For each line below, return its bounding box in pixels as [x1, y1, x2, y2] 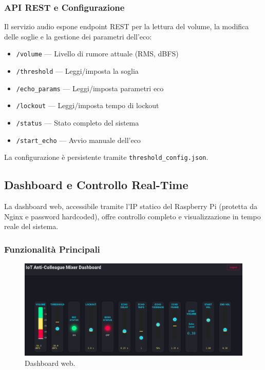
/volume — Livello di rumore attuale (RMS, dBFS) [16, 48, 179, 59]
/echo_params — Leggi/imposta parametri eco [16, 83, 164, 93]
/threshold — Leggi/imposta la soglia [16, 66, 139, 76]
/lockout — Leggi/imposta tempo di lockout [16, 100, 159, 111]
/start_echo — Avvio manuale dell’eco [16, 134, 141, 145]
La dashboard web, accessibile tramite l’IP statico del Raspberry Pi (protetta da [4, 201, 257, 212]
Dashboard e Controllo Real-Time [4, 177, 188, 193]
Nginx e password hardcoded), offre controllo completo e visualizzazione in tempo [4, 211, 261, 221]
